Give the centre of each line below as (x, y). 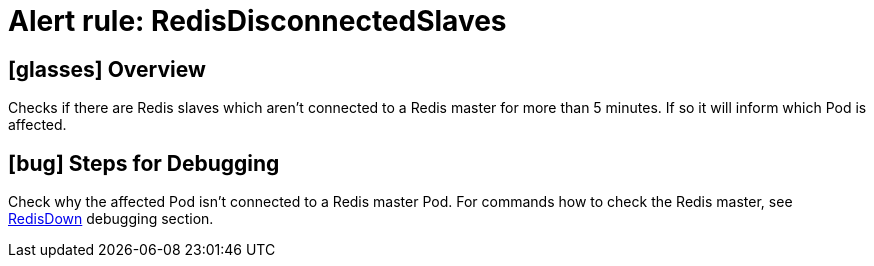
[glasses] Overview (107, 69)
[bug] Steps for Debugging (144, 163)
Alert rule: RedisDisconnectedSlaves (257, 21)
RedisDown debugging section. (111, 219)
